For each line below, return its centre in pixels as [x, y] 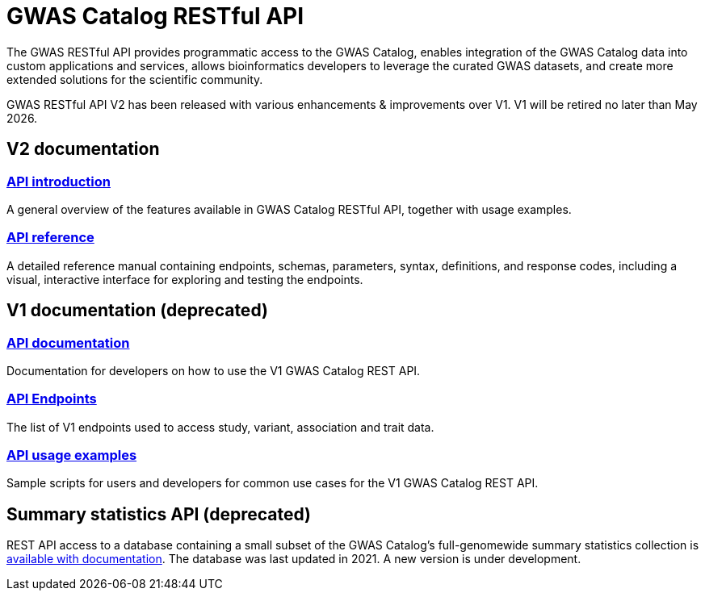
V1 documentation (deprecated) [137, 311]
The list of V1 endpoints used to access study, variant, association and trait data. [220, 427]
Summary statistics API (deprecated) [159, 514]
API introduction [59, 181]
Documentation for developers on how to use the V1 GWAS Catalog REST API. [214, 370]
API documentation [68, 342]
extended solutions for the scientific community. [135, 79]
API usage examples [72, 455]
